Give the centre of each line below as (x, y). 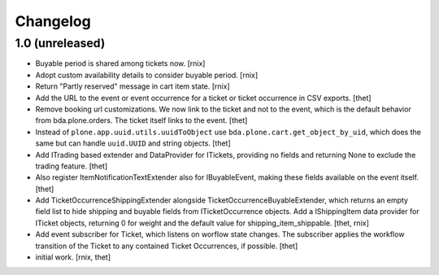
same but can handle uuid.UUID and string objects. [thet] (133, 143)
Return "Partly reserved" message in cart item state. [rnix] (133, 86)
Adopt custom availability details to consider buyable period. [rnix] (147, 75)
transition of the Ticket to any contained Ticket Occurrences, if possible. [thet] (167, 246)
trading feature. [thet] (72, 166)
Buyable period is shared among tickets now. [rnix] (120, 63)
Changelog (53, 21)
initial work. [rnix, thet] (73, 257)
